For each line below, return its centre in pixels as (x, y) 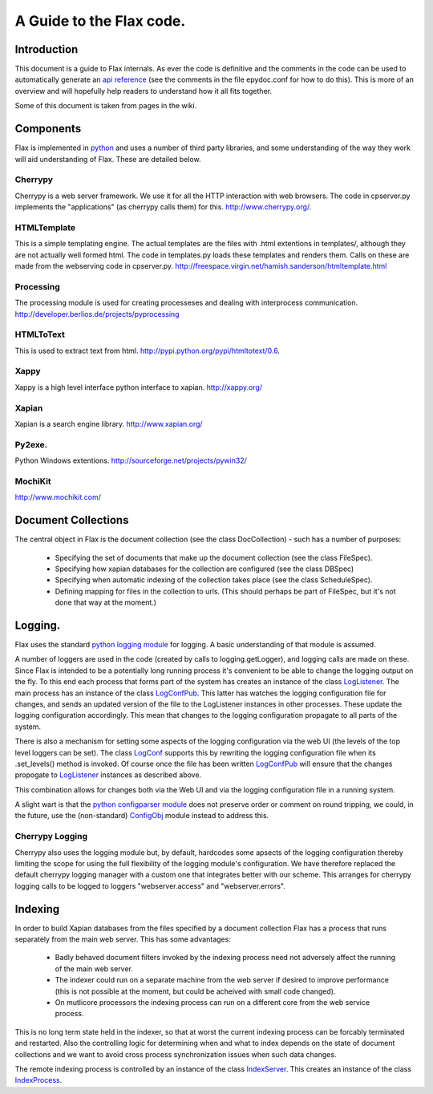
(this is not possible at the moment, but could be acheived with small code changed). (195, 991)
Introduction (47, 49)
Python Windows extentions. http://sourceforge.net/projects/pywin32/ (131, 460)
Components (48, 129)
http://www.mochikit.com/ (58, 497)
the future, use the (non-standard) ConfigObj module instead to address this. (142, 816)
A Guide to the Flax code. (100, 21)
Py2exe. (31, 444)
